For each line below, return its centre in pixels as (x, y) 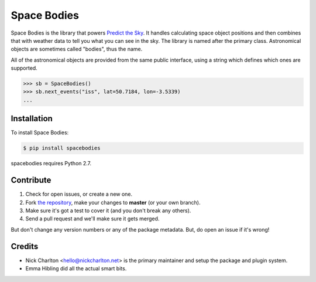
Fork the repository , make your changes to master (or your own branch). (113, 202)
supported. (24, 68)
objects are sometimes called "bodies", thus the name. (77, 49)
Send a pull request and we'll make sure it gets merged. (92, 219)
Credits (25, 246)
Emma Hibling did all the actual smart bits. (76, 269)
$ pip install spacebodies (62, 148)
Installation (32, 119)
